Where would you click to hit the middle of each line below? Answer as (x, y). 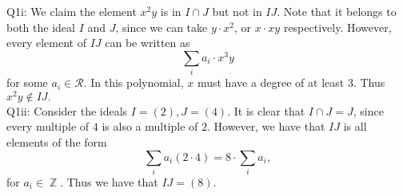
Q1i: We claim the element (72, 11)
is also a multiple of (150, 126)
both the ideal (41, 27)
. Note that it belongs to (337, 11)
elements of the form (57, 141)
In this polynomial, (137, 82)
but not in (237, 11)
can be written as (148, 43)
